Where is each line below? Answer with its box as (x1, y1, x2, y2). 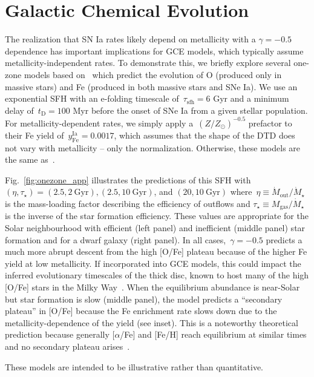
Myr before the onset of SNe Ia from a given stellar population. (73, 103, 308, 116)
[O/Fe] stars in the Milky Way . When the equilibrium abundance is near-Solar (5, 280, 300, 293)
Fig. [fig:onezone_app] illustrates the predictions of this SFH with (5, 173, 251, 186)
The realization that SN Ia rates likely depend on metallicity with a (5, 33, 256, 45)
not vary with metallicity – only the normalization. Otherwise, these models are (5, 141, 301, 154)
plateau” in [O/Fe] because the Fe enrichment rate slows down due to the (5, 304, 277, 317)
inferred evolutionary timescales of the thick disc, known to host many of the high (5, 269, 309, 281)
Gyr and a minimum (213, 92, 289, 105)
